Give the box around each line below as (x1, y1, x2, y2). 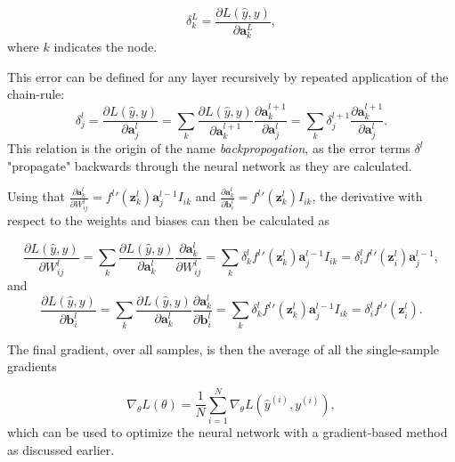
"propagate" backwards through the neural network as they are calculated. (7, 156, 412, 174)
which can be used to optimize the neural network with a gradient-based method (7, 423, 448, 442)
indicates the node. (53, 37, 158, 56)
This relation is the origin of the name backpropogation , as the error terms (7, 139, 410, 158)
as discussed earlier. (7, 440, 115, 458)
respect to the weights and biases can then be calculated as (7, 211, 330, 230)
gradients (7, 357, 57, 376)
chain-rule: (7, 85, 65, 103)
